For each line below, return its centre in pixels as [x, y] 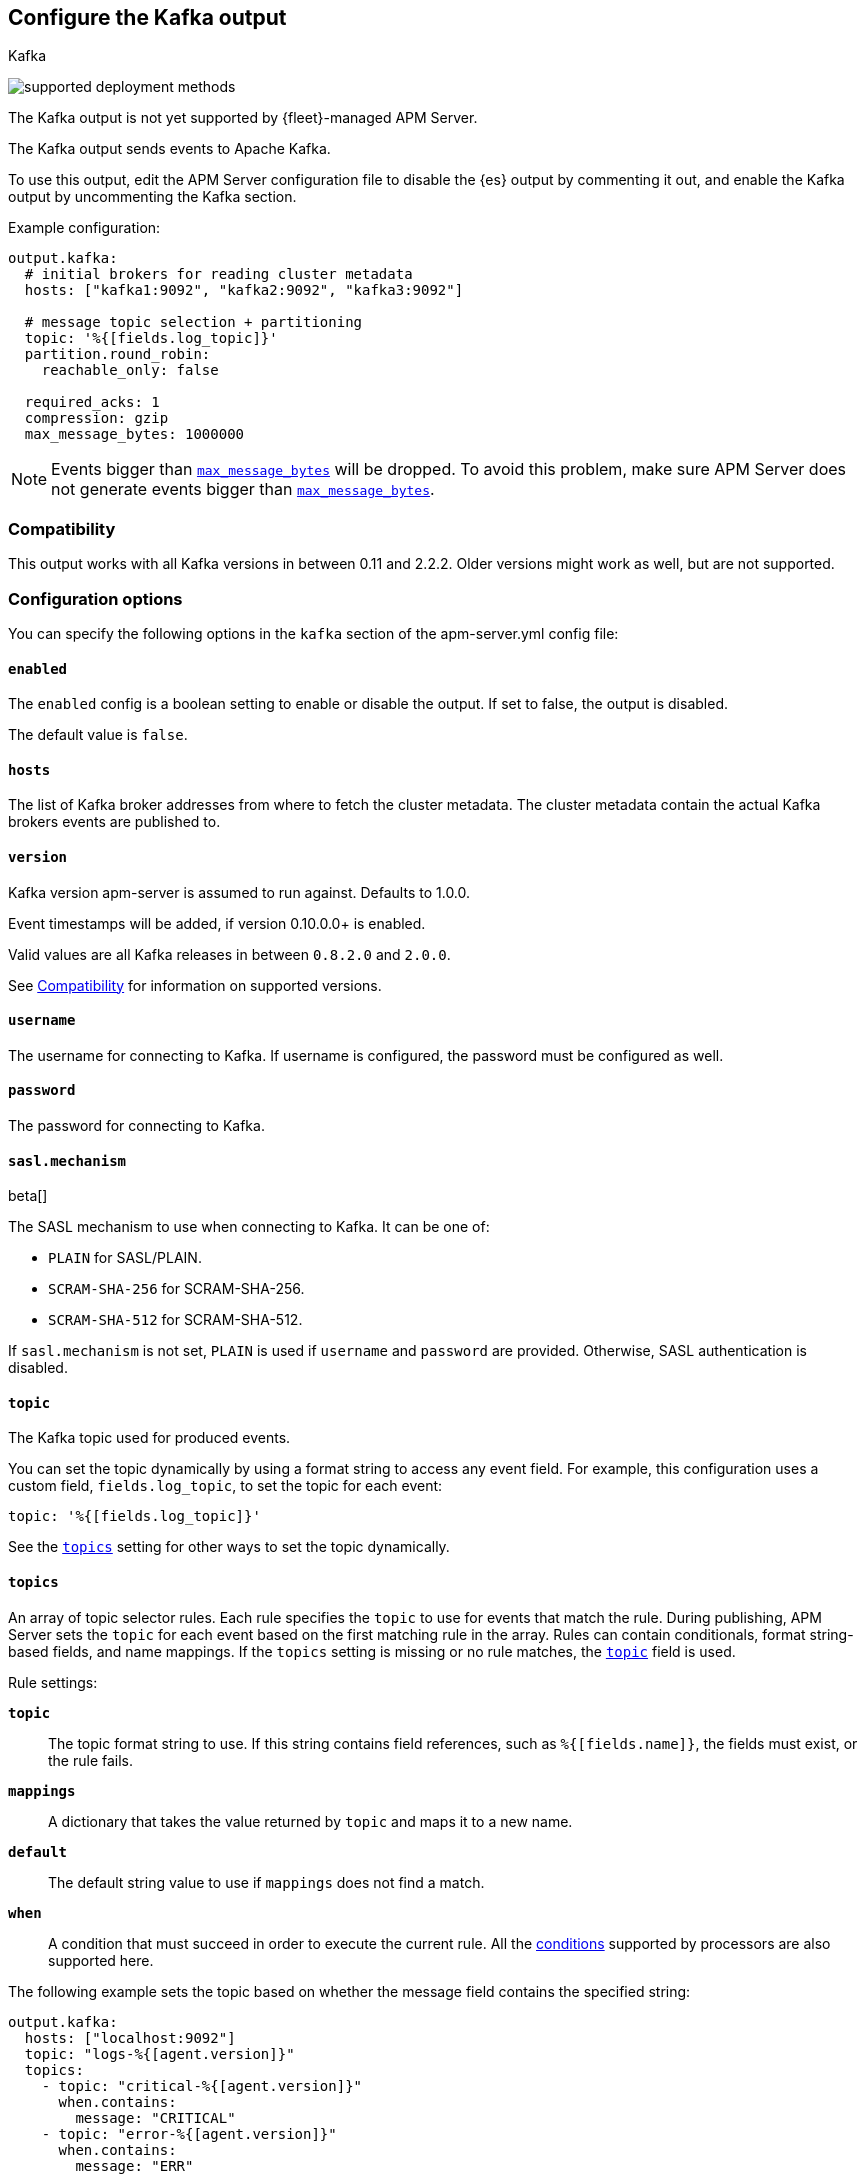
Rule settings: [53, 1682]
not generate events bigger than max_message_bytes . [243, 489]
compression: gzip [96, 418]
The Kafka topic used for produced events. [149, 1438]
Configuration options [95, 598]
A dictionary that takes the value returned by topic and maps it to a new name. [310, 1821]
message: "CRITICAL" [155, 2117]
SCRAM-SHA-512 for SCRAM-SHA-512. [175, 1320]
